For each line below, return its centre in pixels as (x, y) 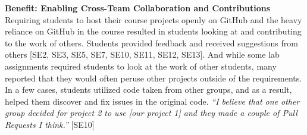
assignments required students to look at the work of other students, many (141, 66)
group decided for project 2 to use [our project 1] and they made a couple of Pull (151, 113)
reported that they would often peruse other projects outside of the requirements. (153, 78)
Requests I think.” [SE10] (50, 124)
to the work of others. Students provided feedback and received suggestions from (151, 43)
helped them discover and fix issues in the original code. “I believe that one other (152, 101)
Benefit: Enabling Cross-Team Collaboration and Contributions (138, 8)
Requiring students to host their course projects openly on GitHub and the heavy (153, 19)
